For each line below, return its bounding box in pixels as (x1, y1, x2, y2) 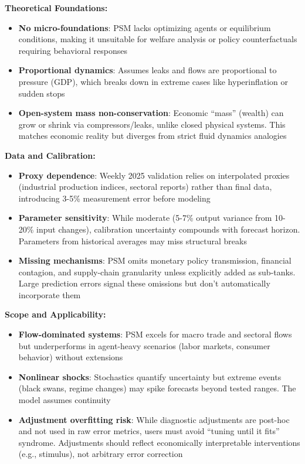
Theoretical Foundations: (5, 2, 108, 13)
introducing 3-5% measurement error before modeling (18, 192, 211, 204)
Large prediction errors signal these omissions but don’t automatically (18, 277, 270, 289)
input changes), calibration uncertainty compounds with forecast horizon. (36, 223, 300, 235)
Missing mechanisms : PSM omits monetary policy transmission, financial (18, 254, 292, 267)
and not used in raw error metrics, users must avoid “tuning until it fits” (18, 425, 280, 437)
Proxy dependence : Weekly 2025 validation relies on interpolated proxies (18, 169, 290, 181)
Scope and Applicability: (5, 308, 106, 320)
